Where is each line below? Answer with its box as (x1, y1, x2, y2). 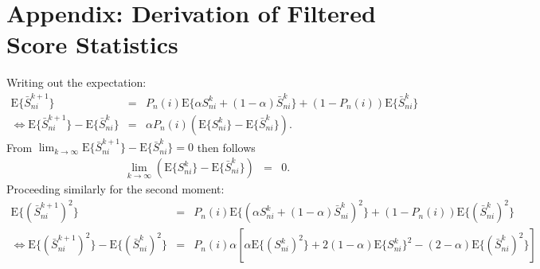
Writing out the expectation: (6, 74, 147, 91)
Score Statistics (6, 28, 178, 60)
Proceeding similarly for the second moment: (6, 181, 225, 197)
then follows (197, 138, 256, 155)
